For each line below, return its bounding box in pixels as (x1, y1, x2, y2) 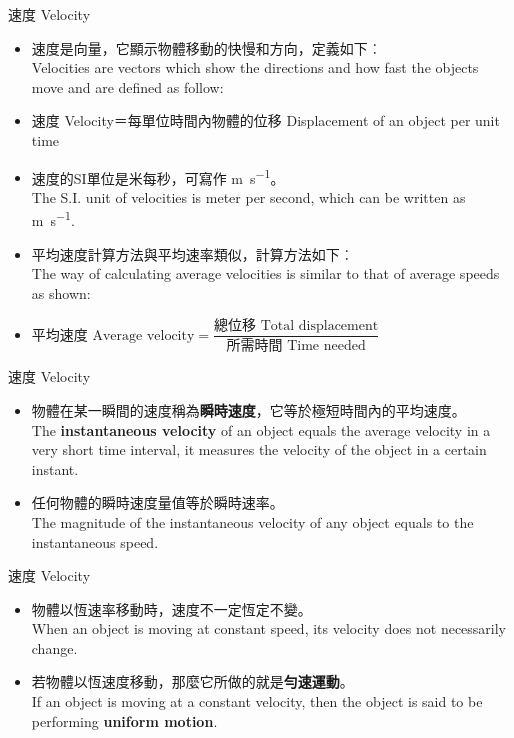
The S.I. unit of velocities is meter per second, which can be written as (31, 186, 466, 207)
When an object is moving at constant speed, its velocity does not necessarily (31, 618, 507, 639)
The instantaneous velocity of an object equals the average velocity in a (31, 419, 491, 440)
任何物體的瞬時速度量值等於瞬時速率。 (31, 492, 284, 513)
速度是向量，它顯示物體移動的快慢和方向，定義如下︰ (31, 37, 382, 58)
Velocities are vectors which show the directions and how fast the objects (31, 57, 479, 78)
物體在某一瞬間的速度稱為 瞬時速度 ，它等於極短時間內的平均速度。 (31, 399, 466, 420)
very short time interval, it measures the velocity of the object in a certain (31, 439, 487, 460)
